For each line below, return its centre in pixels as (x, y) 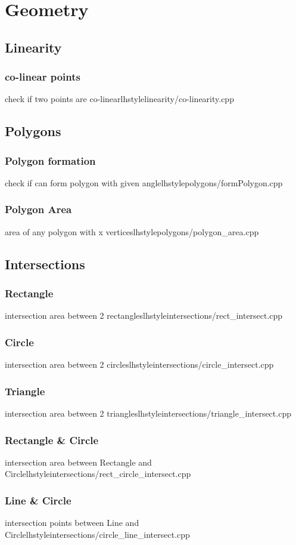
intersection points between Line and (72, 523)
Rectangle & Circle (52, 440)
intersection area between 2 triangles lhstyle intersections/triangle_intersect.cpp (148, 413)
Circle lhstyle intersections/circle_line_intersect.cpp (97, 534)
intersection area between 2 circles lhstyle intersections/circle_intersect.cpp (139, 364)
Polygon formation (50, 160)
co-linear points (43, 77)
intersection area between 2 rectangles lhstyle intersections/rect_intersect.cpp (144, 315)
